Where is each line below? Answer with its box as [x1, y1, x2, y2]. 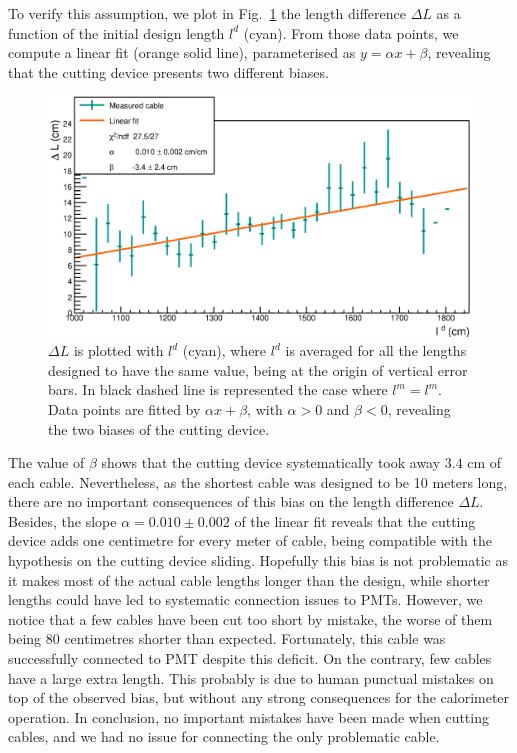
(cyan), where [182, 340, 267, 361]
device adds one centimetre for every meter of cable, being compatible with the [8, 530, 492, 551]
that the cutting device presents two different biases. [8, 61, 329, 82]
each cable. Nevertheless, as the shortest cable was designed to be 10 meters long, [8, 471, 508, 492]
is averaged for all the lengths [285, 340, 467, 361]
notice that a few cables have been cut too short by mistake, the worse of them [8, 608, 493, 629]
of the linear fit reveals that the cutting [234, 510, 476, 531]
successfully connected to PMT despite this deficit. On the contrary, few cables [8, 648, 492, 669]
